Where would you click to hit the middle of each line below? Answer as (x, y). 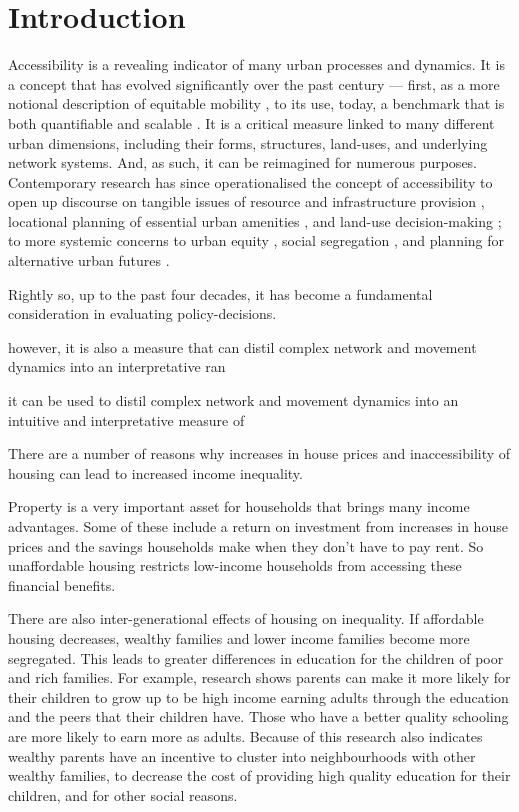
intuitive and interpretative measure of (126, 419)
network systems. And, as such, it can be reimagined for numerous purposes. (243, 162)
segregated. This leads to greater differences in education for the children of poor (256, 657)
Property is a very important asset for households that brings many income (239, 506)
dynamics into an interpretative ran (117, 366)
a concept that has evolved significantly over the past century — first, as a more (254, 83)
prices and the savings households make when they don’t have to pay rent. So (246, 545)
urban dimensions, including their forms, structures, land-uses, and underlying (248, 142)
